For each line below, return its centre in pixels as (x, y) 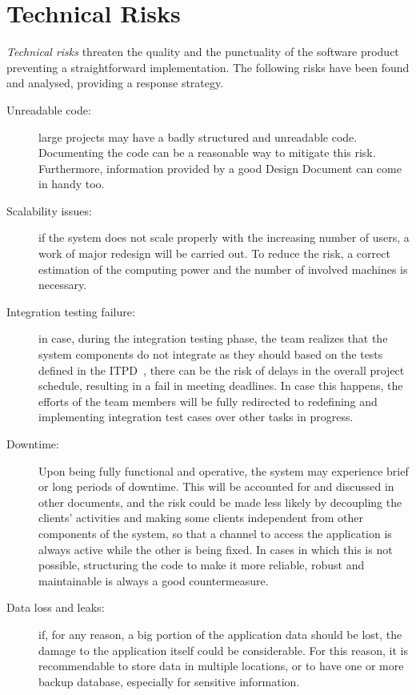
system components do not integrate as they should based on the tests (211, 354)
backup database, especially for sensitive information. (169, 681)
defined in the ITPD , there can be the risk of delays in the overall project (222, 370)
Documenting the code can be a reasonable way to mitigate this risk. (207, 153)
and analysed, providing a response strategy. (115, 83)
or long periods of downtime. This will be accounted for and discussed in (216, 486)
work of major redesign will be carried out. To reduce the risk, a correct (214, 253)
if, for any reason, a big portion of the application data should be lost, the (220, 634)
